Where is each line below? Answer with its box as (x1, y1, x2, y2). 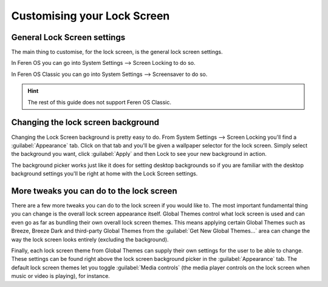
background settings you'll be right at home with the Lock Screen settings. (11, 170, 198, 177)
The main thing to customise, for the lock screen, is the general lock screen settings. (11, 49, 223, 56)
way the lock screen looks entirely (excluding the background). (11, 235, 169, 243)
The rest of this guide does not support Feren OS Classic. (27, 98, 171, 106)
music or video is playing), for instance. (11, 272, 111, 280)
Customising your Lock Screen (11, 9, 170, 22)
